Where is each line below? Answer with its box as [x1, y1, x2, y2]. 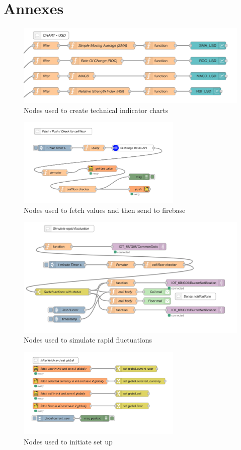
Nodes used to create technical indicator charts [24, 104, 169, 115]
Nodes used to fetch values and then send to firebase [24, 204, 186, 215]
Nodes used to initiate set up [24, 436, 113, 446]
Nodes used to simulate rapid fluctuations [24, 334, 152, 345]
